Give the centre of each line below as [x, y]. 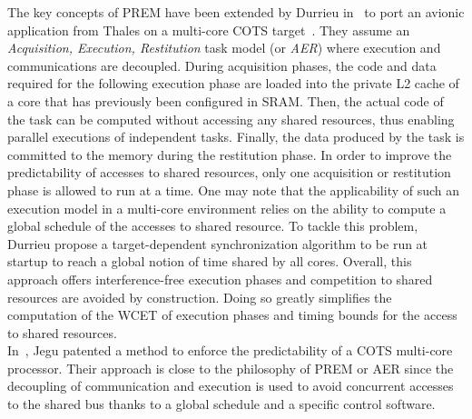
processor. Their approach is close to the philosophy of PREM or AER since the [231, 368]
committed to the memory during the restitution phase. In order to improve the [230, 154]
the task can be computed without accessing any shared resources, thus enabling [231, 119]
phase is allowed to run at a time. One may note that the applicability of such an [234, 190]
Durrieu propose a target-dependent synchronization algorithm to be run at [218, 243]
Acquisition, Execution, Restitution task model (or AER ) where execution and [224, 48]
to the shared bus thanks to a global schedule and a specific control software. [221, 404]
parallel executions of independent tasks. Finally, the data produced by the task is [236, 137]
